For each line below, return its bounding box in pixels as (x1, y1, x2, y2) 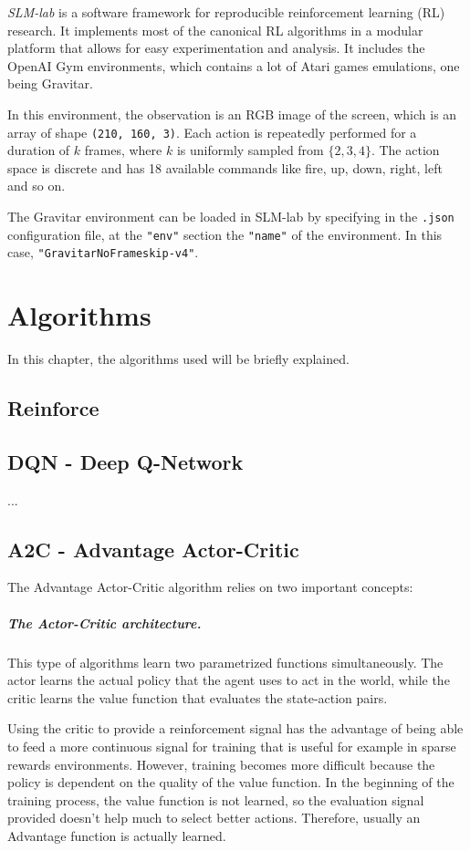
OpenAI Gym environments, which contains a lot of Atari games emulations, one (7, 56, 460, 75)
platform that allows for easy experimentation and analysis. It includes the (7, 38, 425, 57)
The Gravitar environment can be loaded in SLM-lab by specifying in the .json (7, 207, 454, 225)
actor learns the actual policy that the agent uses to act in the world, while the (7, 670, 450, 690)
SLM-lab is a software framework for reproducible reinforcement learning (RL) (7, 3, 445, 21)
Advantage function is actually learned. (7, 825, 226, 845)
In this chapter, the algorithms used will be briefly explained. (7, 349, 350, 368)
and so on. (7, 176, 66, 195)
